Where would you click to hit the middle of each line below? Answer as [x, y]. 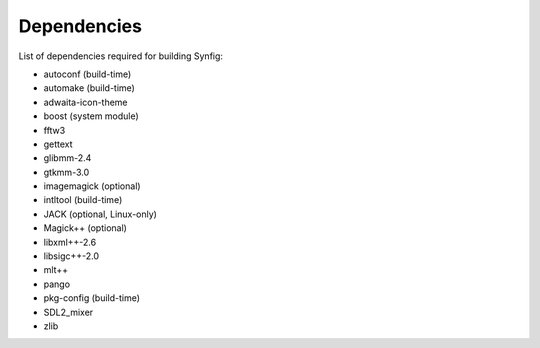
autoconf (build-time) [87, 74]
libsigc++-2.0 [71, 256]
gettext [58, 144]
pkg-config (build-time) [91, 298]
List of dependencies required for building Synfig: [121, 56]
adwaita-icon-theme [86, 102]
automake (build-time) [89, 88]
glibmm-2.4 [67, 158]
